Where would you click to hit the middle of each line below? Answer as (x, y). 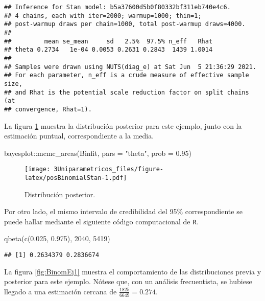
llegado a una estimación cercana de (61, 291)
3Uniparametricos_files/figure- (109, 169)
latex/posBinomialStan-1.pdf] (76, 178)
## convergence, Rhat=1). (48, 109)
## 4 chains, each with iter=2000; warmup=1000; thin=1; (103, 16)
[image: (38, 169)
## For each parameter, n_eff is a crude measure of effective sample (127, 75)
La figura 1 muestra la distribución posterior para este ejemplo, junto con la (123, 125)
